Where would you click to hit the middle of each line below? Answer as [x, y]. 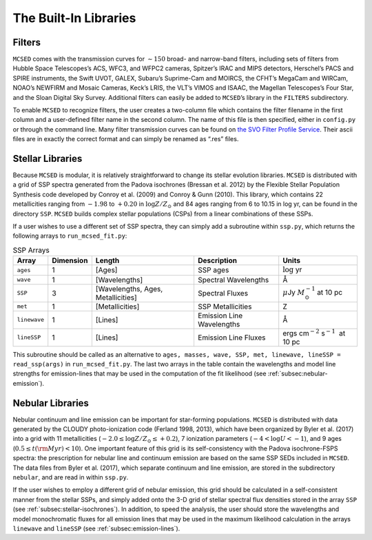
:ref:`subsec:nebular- [298, 374]
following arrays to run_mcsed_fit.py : [70, 236]
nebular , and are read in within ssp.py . [71, 477]
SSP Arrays [31, 250]
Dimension [70, 260]
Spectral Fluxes [223, 293]
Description [217, 260]
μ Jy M [294, 293]
